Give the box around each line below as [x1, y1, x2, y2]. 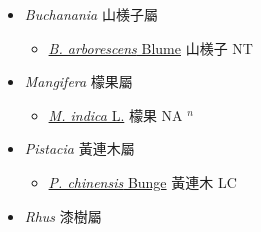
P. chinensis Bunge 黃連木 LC [48, 171, 237, 192]
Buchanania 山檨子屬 [24, 4, 158, 24]
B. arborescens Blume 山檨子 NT [48, 37, 253, 58]
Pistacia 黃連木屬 [24, 138, 135, 159]
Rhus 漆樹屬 [24, 205, 102, 226]
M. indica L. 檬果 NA [48, 104, 183, 125]
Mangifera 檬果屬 [24, 71, 133, 92]
